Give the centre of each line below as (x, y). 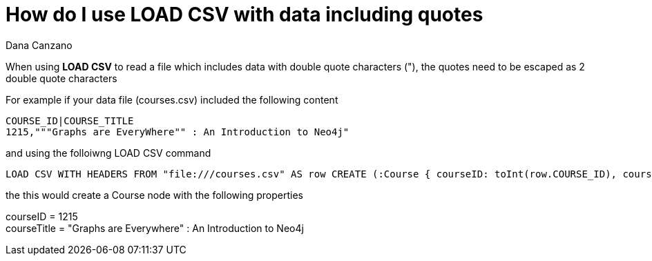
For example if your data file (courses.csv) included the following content (172, 99)
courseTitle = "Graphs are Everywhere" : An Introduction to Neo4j (155, 228)
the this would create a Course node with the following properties (154, 195)
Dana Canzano (39, 45)
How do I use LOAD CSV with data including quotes (245, 14)
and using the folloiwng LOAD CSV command (108, 153)
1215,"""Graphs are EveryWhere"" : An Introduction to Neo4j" (178, 132)
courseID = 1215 (42, 216)
